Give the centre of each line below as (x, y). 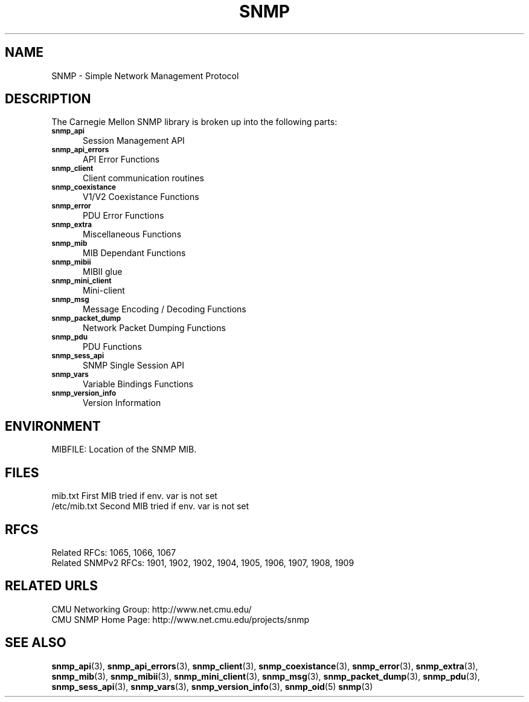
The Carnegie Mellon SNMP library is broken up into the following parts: (194, 122)
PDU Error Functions (123, 216)
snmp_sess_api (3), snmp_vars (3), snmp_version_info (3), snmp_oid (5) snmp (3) (212, 686)
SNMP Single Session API (134, 365)
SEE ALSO (36, 643)
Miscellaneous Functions (132, 234)
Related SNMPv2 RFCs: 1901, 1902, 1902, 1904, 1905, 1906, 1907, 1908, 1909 (203, 562)
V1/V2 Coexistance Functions (141, 197)
